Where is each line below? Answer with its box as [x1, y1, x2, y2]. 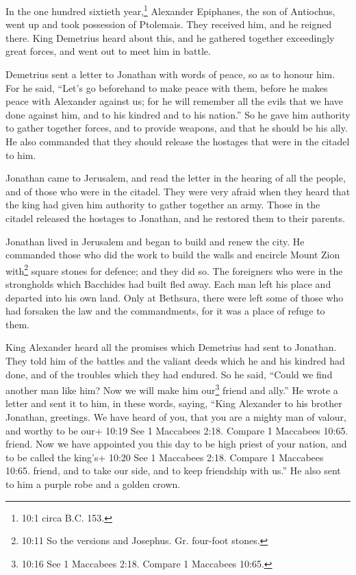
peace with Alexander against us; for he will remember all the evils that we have [5, 94, 344, 108]
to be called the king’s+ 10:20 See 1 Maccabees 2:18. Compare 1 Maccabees [5, 450, 324, 464]
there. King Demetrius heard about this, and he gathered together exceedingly [5, 30, 335, 45]
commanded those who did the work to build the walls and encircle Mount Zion [5, 247, 340, 262]
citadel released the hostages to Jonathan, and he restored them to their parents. [5, 210, 345, 225]
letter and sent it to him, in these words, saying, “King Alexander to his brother [5, 396, 342, 411]
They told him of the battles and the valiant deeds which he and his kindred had [5, 353, 345, 367]
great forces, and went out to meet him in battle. [5, 44, 211, 58]
